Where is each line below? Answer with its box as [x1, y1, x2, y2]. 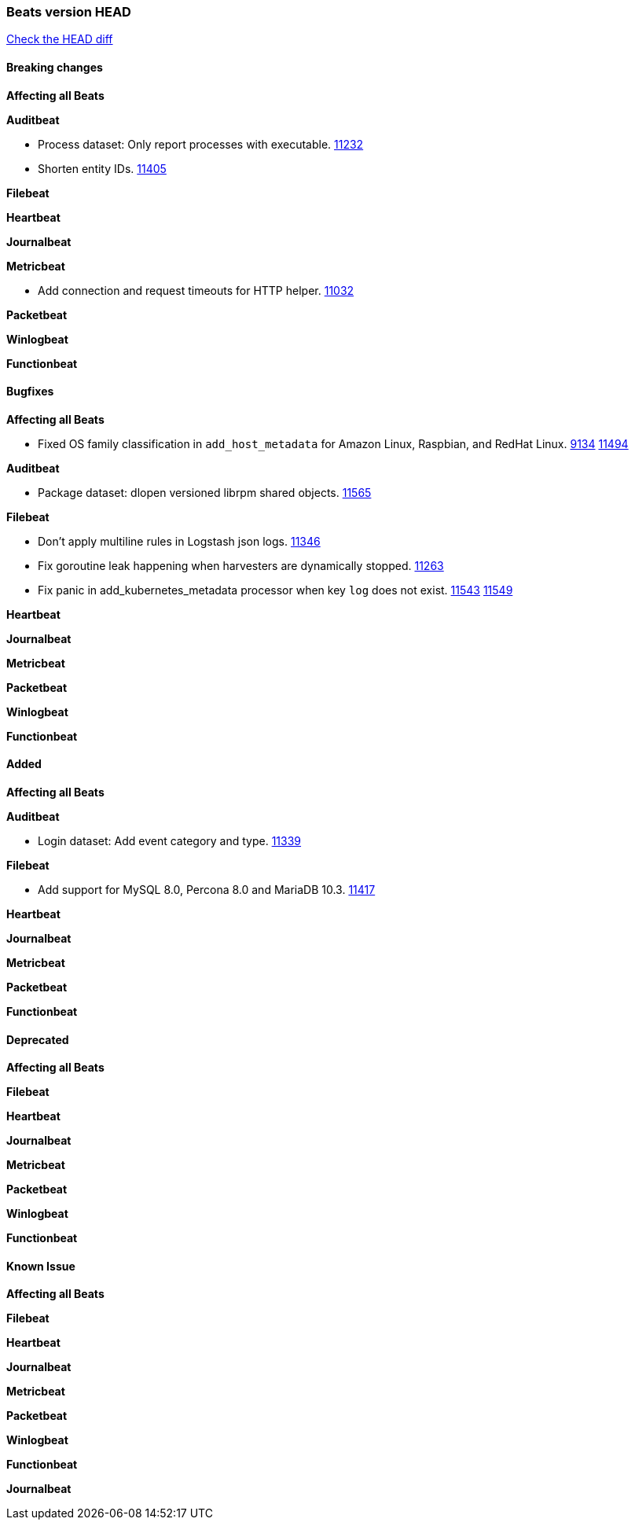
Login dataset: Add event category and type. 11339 [38, 834, 302, 848]
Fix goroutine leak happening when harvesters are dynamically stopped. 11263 [38, 558, 444, 572]
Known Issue [6, 1259, 75, 1273]
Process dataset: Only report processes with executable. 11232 [38, 137, 364, 151]
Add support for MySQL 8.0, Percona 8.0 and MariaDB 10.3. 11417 [38, 883, 376, 897]
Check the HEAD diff [6, 32, 113, 46]
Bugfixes [6, 384, 54, 399]
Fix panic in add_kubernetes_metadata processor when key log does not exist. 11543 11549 [38, 583, 513, 597]
